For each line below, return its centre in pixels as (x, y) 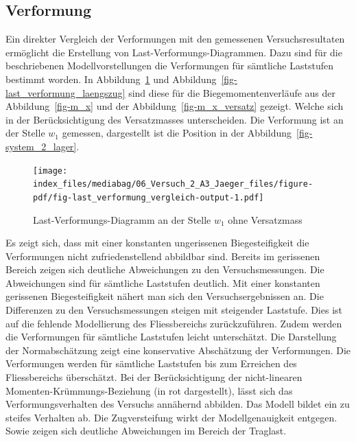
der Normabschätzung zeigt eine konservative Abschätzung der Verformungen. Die (178, 350)
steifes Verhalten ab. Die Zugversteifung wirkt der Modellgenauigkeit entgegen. (171, 417)
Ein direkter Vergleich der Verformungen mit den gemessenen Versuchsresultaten (175, 39)
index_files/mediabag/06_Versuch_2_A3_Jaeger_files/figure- (173, 184)
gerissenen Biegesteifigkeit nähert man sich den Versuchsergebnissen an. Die (165, 296)
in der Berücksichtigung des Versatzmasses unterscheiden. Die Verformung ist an (175, 119)
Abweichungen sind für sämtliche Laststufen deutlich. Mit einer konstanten (163, 282)
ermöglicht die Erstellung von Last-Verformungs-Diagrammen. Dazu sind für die (174, 52)
